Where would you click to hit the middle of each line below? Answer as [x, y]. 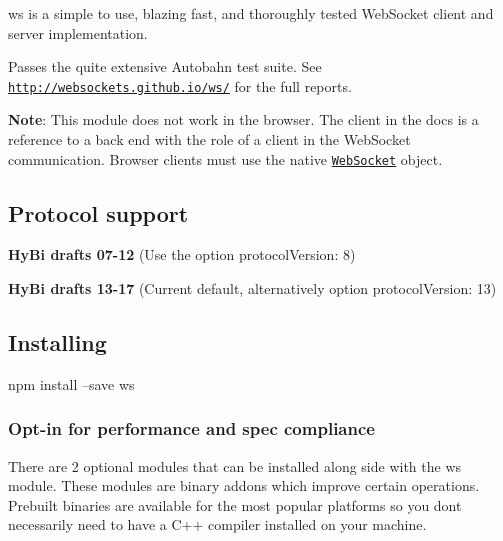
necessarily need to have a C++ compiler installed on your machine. [217, 524]
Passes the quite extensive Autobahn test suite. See [165, 66]
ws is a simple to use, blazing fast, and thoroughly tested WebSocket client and [251, 13]
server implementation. [78, 32]
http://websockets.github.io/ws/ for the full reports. [180, 85]
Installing [57, 342]
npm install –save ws [71, 383]
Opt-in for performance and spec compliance [191, 428]
